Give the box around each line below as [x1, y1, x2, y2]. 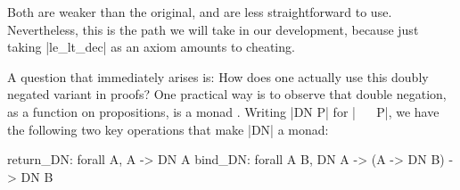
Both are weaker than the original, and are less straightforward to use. [7, 3, 392, 21]
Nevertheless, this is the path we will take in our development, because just [7, 20, 419, 38]
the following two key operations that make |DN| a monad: [7, 120, 329, 138]
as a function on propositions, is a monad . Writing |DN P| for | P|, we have [7, 102, 439, 120]
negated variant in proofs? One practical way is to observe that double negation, [7, 85, 447, 103]
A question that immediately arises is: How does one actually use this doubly [7, 67, 429, 86]
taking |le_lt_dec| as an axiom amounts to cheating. [7, 37, 295, 56]
